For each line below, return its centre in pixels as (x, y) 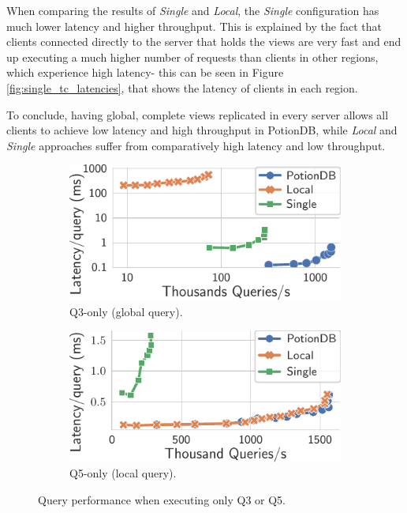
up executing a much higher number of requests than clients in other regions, (192, 57)
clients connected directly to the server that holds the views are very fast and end (204, 41)
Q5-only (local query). (123, 473)
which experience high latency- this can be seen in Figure (145, 72)
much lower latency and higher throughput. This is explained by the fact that (194, 26)
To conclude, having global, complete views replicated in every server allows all (198, 114)
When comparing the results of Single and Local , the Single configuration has (193, 10)
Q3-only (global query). (126, 311)
